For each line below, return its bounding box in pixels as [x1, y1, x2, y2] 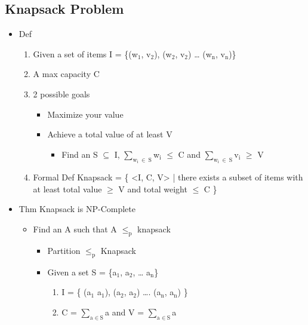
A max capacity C [33, 68, 100, 80]
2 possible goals [33, 87, 90, 100]
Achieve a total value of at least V [47, 128, 173, 140]
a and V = [105, 305, 144, 318]
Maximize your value [47, 108, 124, 120]
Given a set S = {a [47, 265, 117, 278]
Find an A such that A [33, 222, 117, 235]
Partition [47, 244, 81, 256]
